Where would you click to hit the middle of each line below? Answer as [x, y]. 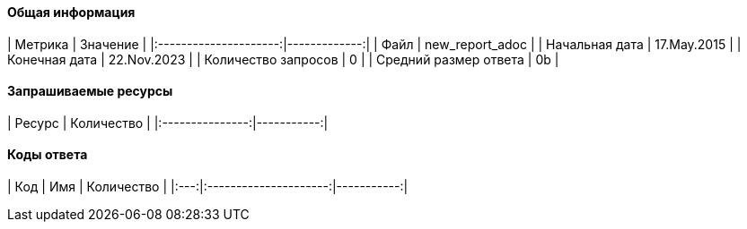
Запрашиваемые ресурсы [90, 91]
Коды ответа [48, 155]
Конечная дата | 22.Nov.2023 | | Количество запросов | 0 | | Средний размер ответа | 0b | [283, 59]
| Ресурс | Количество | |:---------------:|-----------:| [168, 123]
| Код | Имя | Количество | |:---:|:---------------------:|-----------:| [208, 187]
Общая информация [71, 12]
